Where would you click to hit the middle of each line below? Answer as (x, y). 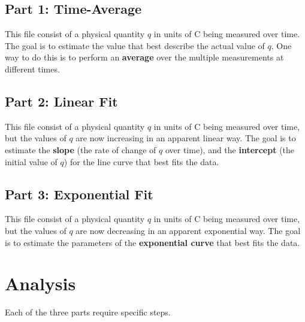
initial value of (31, 161)
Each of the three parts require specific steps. (88, 312)
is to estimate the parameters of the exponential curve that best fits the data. (152, 242)
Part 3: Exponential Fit (79, 194)
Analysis (40, 283)
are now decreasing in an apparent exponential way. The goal (188, 230)
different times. (32, 69)
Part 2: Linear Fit (61, 101)
